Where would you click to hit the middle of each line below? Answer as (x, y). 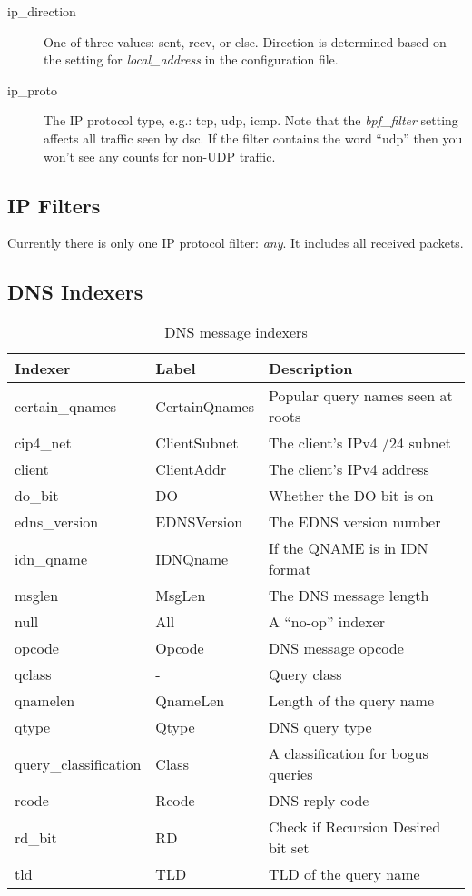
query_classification (78, 763)
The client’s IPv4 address (349, 469)
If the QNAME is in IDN (348, 548)
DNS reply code (319, 801)
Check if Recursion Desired (354, 827)
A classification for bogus (348, 753)
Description (310, 369)
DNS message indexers (236, 332)
